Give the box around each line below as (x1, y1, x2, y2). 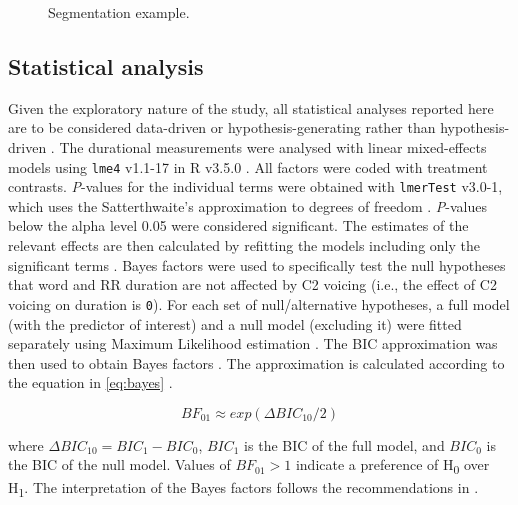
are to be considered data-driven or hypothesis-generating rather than (8, 117, 436, 138)
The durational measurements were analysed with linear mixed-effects (59, 136, 487, 157)
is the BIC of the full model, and (244, 434, 445, 455)
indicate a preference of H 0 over (295, 454, 490, 478)
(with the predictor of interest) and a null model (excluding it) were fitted (8, 313, 462, 334)
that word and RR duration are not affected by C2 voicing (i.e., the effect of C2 (8, 274, 497, 295)
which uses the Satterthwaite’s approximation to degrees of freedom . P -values (8, 195, 488, 216)
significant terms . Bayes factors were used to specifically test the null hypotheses (8, 254, 506, 275)
